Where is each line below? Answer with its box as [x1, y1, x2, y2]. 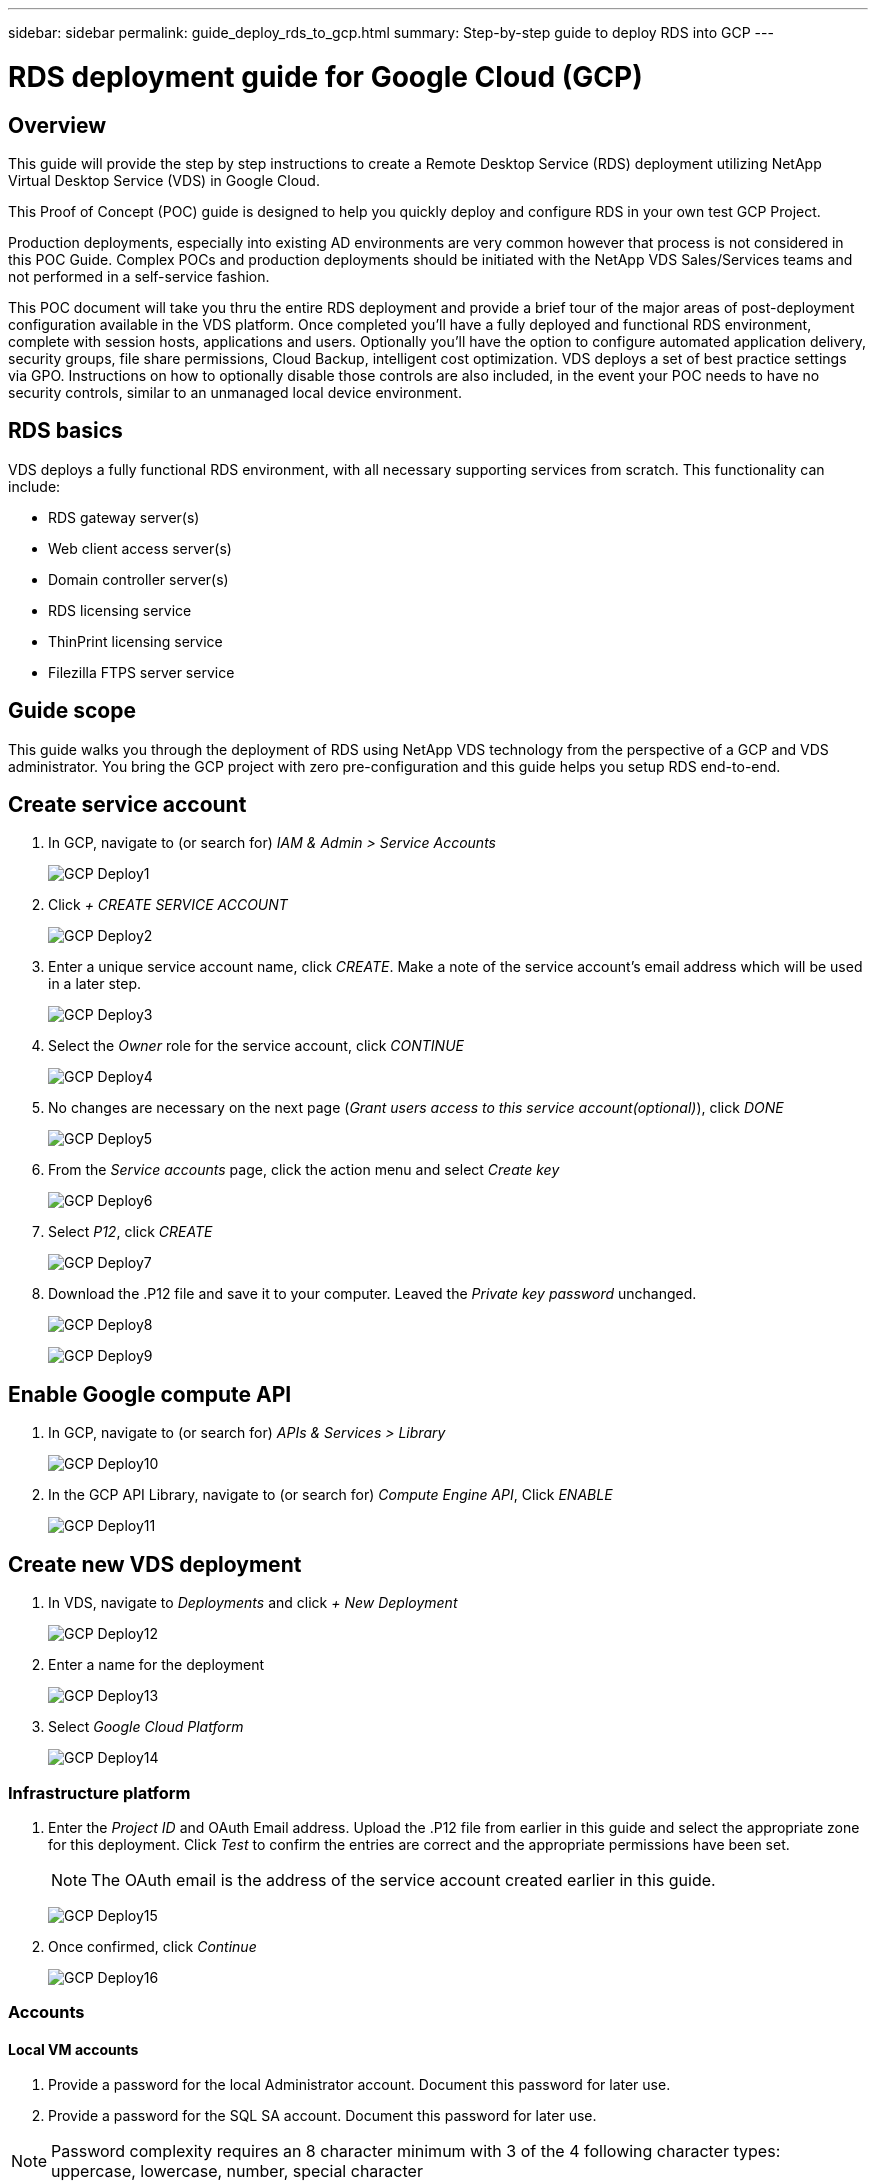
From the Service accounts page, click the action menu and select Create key [48, 1161, 560, 1179]
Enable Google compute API [8, 1381, 292, 1407]
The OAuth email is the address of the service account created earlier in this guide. [91, 1869, 716, 1890]
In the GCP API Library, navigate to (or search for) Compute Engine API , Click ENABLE [48, 1486, 613, 1504]
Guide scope [8, 698, 136, 724]
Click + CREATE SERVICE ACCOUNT [48, 896, 288, 914]
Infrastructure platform [8, 1782, 191, 1803]
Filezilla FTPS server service [48, 663, 235, 681]
